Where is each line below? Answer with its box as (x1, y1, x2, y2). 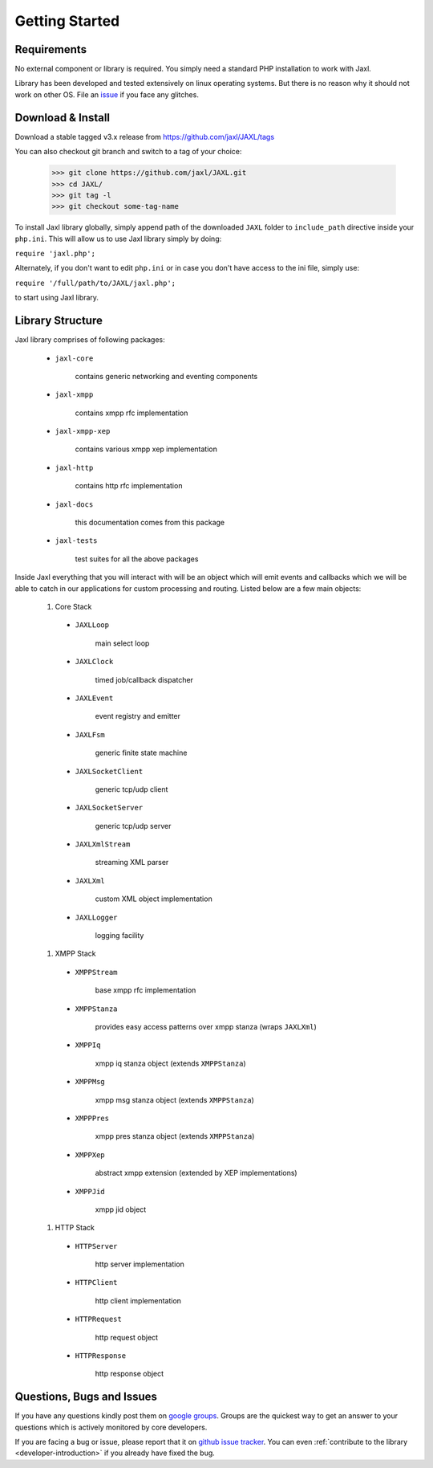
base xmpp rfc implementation (95, 985, 196, 995)
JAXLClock (75, 657, 114, 667)
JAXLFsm (75, 730, 106, 739)
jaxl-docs (55, 500, 94, 509)
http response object (95, 1369, 164, 1379)
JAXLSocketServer (75, 803, 144, 813)
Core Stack (55, 602, 92, 611)
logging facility (95, 931, 144, 940)
